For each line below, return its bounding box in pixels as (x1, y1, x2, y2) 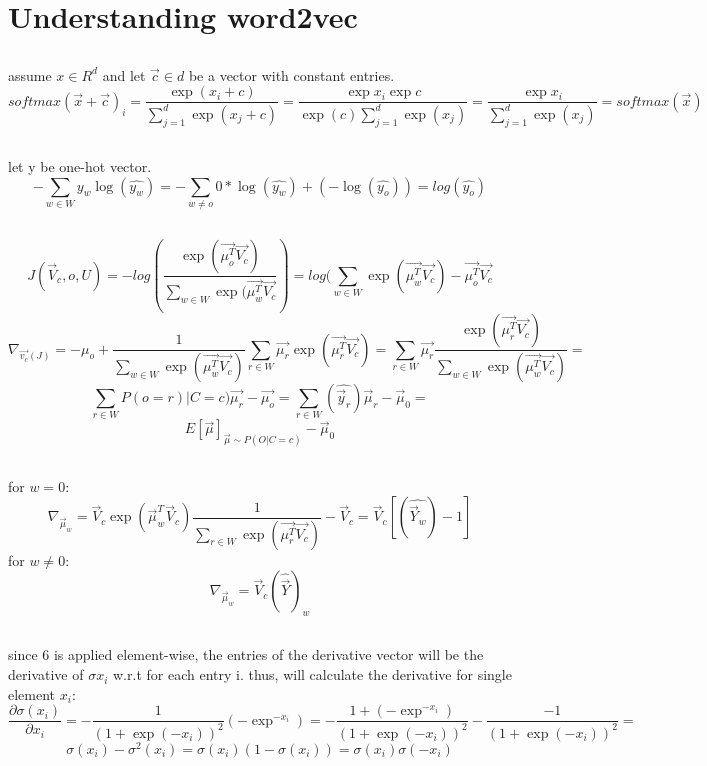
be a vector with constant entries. (188, 64, 395, 85)
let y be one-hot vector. (8, 155, 152, 176)
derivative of (8, 664, 84, 685)
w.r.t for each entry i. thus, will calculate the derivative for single (113, 664, 512, 685)
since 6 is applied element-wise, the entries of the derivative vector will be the (8, 644, 484, 665)
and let (102, 64, 146, 85)
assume (8, 64, 52, 85)
